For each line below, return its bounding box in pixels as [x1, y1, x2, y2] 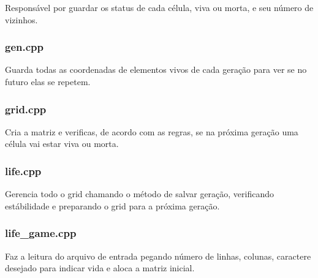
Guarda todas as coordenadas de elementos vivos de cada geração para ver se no [5, 63, 307, 76]
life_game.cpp [5, 225, 77, 241]
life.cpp [5, 163, 42, 178]
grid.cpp [5, 101, 47, 116]
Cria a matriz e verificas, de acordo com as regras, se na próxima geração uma [5, 125, 298, 138]
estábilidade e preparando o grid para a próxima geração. [5, 199, 220, 212]
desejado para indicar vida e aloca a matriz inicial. [5, 261, 195, 274]
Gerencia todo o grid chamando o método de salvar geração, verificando [5, 187, 274, 200]
